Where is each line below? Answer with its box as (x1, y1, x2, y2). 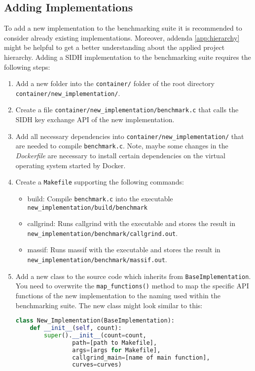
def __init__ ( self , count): (30, 325, 122, 332)
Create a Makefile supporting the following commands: (15, 177, 184, 187)
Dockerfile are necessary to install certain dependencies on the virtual (15, 150, 225, 161)
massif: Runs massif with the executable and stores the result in (27, 244, 220, 255)
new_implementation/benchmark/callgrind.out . (27, 228, 178, 238)
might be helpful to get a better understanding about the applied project (4, 42, 225, 52)
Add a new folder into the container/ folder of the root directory (15, 78, 215, 89)
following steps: (4, 61, 50, 72)
